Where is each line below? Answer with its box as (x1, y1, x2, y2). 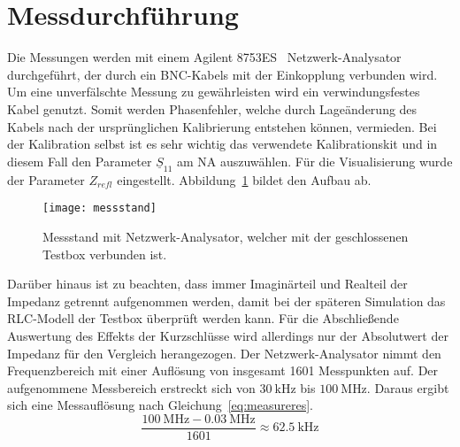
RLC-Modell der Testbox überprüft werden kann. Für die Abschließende (7, 309, 399, 328)
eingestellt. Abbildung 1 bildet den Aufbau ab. (117, 170, 372, 189)
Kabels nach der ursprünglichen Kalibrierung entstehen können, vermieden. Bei (7, 117, 437, 135)
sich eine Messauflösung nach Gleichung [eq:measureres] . (7, 396, 313, 414)
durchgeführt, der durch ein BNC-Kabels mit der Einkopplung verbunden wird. (7, 65, 438, 83)
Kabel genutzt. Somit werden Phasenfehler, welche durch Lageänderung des (7, 99, 418, 118)
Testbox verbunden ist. (42, 244, 167, 263)
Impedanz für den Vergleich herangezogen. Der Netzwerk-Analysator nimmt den (7, 343, 441, 362)
